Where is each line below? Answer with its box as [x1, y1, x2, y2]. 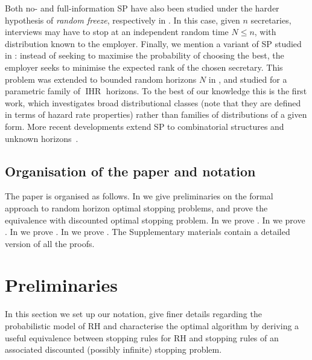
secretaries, [250, 13, 291, 26]
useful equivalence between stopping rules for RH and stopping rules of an [5, 331, 279, 344]
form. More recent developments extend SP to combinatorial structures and [5, 120, 284, 132]
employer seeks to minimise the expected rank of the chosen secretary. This [5, 60, 283, 73]
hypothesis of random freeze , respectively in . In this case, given [5, 13, 240, 26]
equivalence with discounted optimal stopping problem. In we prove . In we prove [5, 213, 305, 226]
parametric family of [5, 85, 80, 97]
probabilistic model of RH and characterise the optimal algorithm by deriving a [5, 320, 299, 332]
